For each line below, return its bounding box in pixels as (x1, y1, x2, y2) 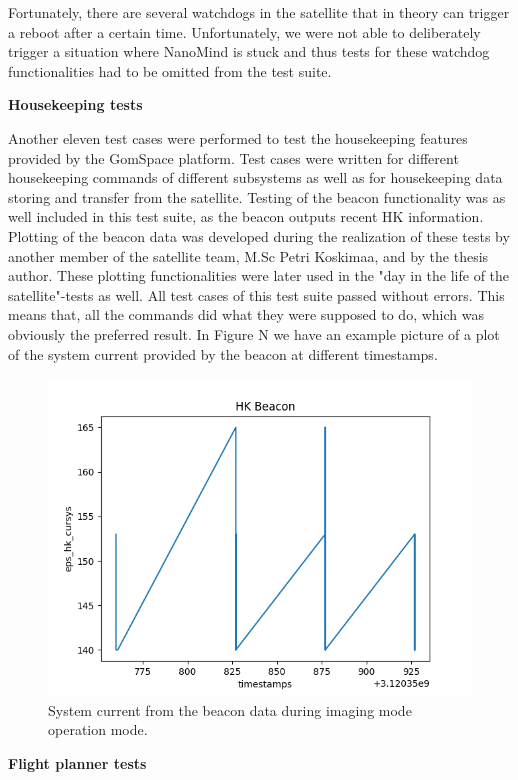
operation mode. (48, 719, 148, 740)
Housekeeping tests (8, 94, 143, 115)
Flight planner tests (8, 752, 147, 773)
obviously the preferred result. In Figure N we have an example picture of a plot (8, 323, 500, 344)
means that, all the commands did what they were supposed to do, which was (8, 304, 484, 325)
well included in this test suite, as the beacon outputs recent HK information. (8, 206, 484, 227)
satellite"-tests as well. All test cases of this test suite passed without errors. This (8, 284, 505, 305)
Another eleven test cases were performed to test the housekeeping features (8, 127, 468, 148)
